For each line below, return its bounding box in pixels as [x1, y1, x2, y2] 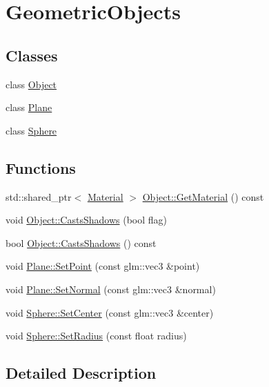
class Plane [6, 100, 52, 115]
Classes [6, 44, 58, 66]
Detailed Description [6, 362, 157, 384]
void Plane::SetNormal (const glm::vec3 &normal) [6, 281, 216, 296]
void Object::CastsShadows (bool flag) [6, 212, 167, 227]
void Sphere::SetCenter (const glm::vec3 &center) [6, 305, 214, 319]
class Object [6, 77, 57, 91]
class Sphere [6, 123, 57, 137]
